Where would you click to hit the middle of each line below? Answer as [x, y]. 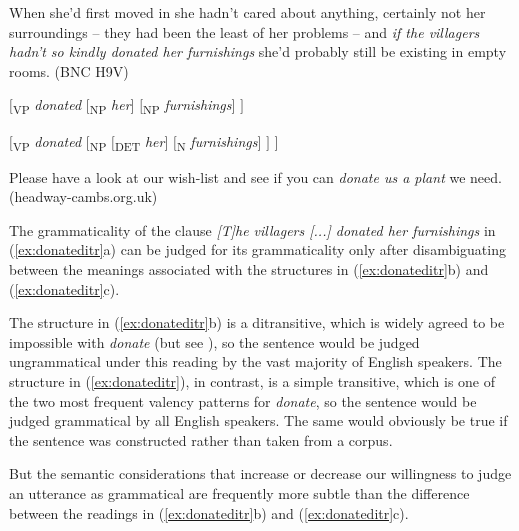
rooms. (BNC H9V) [69, 70]
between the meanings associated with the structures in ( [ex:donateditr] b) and [249, 269]
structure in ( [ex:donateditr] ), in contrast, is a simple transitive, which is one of [252, 380]
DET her [139, 142]
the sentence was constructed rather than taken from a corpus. [201, 439]
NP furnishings [187, 106]
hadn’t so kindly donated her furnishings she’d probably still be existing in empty [258, 51]
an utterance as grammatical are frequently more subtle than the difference [239, 492]
